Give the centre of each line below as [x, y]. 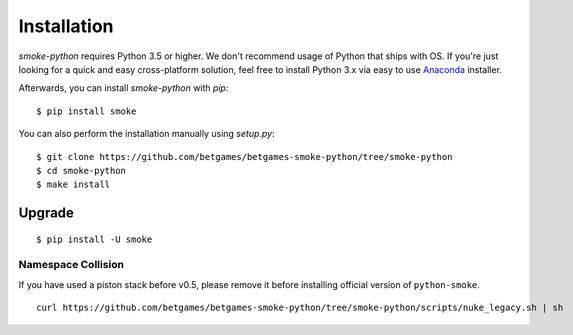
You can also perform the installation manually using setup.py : [146, 134]
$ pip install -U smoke [94, 239]
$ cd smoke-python [81, 170]
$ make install [73, 184]
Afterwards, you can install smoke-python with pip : [123, 88]
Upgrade [46, 213]
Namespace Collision [71, 265]
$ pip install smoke [86, 111]
